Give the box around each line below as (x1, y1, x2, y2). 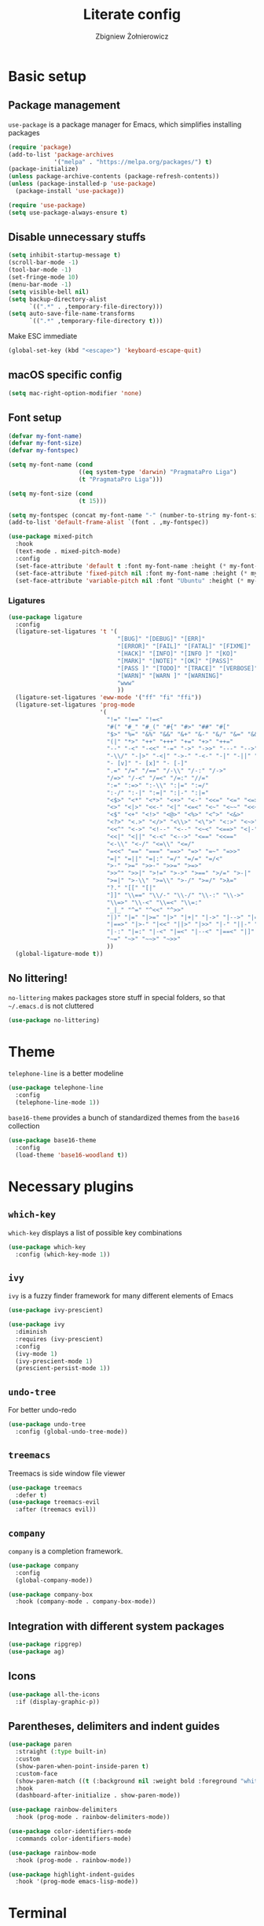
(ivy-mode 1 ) (15, 1350, 58, 1357)
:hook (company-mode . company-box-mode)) (15, 1598, 156, 1606)
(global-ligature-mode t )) (15, 950, 104, 957)
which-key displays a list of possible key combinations (8, 1228, 182, 1237)
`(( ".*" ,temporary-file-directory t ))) (28, 317, 163, 325)
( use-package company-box (8, 1591, 93, 1598)
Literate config (82, 6, 181, 24)
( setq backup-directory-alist (8, 295, 108, 303)
